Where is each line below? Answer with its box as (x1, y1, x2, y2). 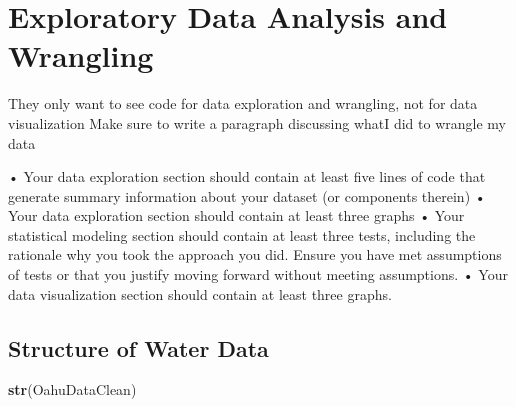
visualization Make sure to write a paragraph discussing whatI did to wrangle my (8, 112, 506, 133)
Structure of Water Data (8, 332, 269, 363)
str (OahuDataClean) (8, 379, 137, 400)
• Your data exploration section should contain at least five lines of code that (8, 166, 486, 187)
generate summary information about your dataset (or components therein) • (8, 185, 486, 206)
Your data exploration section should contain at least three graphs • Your (8, 205, 465, 226)
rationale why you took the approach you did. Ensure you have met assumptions (8, 244, 502, 265)
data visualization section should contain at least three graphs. (8, 283, 392, 304)
